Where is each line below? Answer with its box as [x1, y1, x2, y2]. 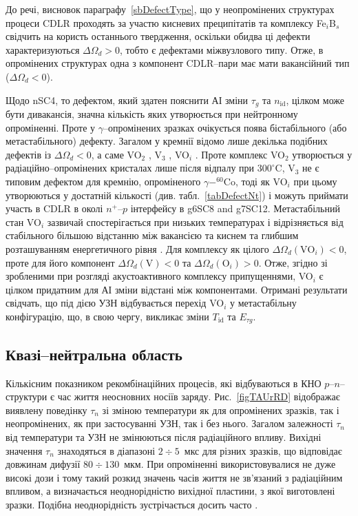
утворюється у [292, 147, 352, 161]
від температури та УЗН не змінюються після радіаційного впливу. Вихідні [6, 429, 322, 444]
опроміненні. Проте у [6, 120, 96, 134]
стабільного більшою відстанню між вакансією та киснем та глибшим [6, 228, 299, 242]
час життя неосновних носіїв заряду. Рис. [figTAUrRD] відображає [57, 389, 340, 404]
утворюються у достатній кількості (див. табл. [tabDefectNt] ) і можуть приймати [6, 187, 348, 202]
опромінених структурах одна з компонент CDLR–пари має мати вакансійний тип [6, 56, 350, 70]
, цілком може [286, 92, 345, 107]
